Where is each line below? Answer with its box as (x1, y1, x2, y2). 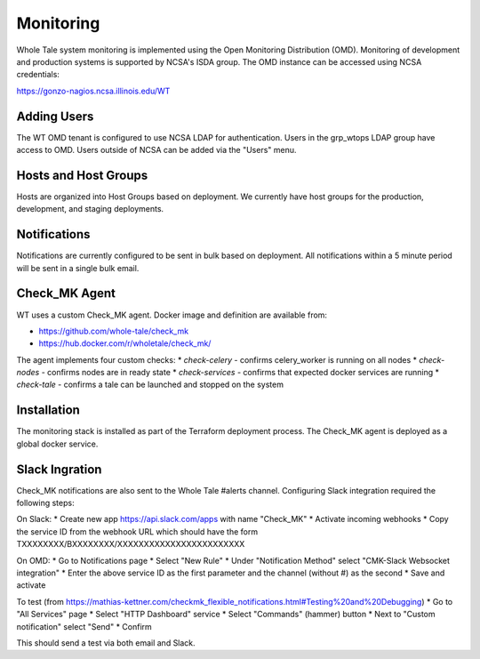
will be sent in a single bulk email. (16, 262, 140, 273)
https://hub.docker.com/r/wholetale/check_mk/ (38, 338, 212, 349)
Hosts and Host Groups (16, 167, 148, 182)
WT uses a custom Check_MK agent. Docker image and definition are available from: (16, 309, 328, 320)
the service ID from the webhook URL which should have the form (16, 526, 258, 537)
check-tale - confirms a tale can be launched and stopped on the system (16, 379, 284, 390)
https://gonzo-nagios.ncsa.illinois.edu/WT (16, 85, 171, 96)
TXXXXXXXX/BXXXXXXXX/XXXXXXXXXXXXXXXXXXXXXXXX (16, 539, 245, 550)
